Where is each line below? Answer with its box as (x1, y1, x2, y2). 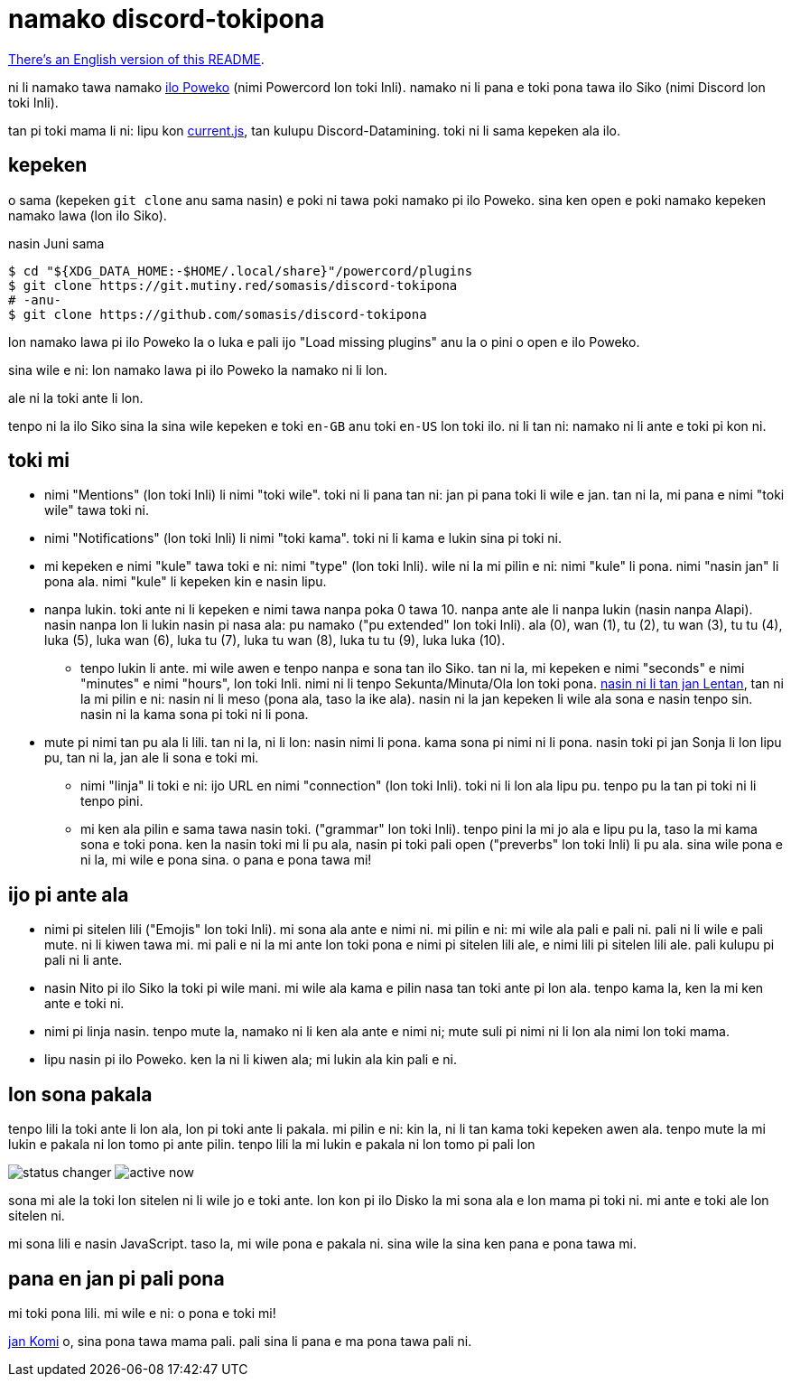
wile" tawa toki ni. (44, 502, 149, 519)
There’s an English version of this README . (8, 51, 265, 67)
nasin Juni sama (8, 235, 105, 251)
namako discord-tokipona (8, 4, 325, 34)
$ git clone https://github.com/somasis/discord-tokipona (8, 306, 427, 322)
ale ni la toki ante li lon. (8, 389, 144, 406)
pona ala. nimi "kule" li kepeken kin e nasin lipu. (44, 574, 327, 590)
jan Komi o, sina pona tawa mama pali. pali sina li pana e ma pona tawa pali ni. (8, 1333, 472, 1349)
